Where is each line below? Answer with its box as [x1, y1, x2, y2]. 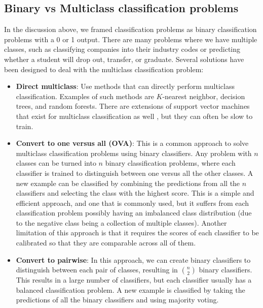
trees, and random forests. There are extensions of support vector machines [16, 101, 250, 111]
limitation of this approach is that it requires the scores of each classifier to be [16, 227, 259, 238]
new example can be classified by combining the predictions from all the [16, 177, 240, 188]
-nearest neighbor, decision [162, 90, 245, 101]
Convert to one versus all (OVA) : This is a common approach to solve [16, 138, 249, 148]
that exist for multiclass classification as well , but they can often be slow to [16, 110, 253, 121]
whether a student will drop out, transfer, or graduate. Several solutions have [4, 53, 244, 64]
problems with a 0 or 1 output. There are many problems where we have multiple [4, 34, 257, 44]
